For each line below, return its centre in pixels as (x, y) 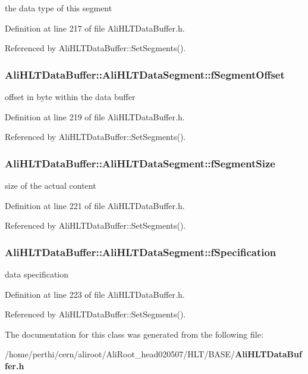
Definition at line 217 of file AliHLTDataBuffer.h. (95, 28)
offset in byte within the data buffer (70, 96)
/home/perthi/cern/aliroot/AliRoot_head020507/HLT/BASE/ (120, 354)
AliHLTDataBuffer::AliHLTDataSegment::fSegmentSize (140, 163)
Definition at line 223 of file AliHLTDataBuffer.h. (95, 294)
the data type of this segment (59, 8)
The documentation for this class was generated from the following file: (134, 334)
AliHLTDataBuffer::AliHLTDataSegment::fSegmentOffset (145, 74)
